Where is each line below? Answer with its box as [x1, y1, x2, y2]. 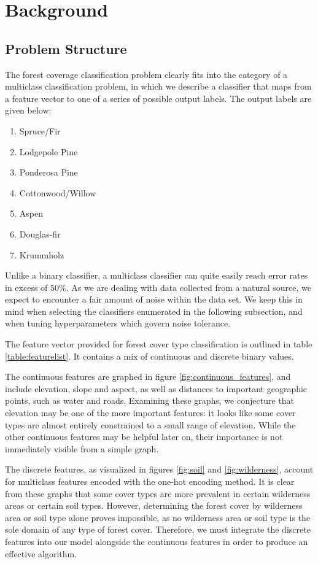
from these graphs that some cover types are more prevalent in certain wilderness [5, 487, 311, 500]
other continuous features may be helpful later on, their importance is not [5, 430, 283, 443]
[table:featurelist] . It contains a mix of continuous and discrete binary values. [5, 349, 294, 362]
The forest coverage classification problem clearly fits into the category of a [5, 68, 288, 80]
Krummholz [19, 248, 64, 261]
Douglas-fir [19, 227, 61, 240]
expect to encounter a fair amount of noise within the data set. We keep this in [5, 293, 303, 306]
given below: [5, 104, 52, 117]
